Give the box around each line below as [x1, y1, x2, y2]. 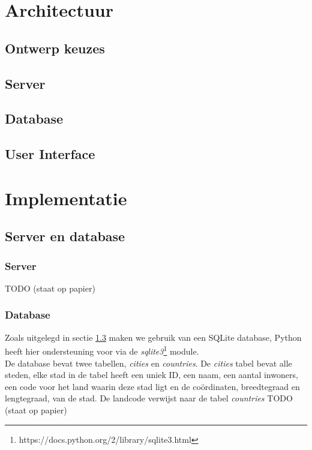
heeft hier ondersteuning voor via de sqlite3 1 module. [5, 343, 199, 357]
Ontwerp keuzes [5, 38, 105, 57]
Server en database [5, 227, 125, 245]
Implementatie [5, 185, 127, 210]
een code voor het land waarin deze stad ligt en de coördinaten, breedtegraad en [5, 380, 300, 392]
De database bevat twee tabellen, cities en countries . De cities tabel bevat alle [5, 356, 292, 369]
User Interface [5, 145, 95, 163]
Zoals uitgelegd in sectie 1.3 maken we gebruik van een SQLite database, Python [5, 331, 302, 343]
